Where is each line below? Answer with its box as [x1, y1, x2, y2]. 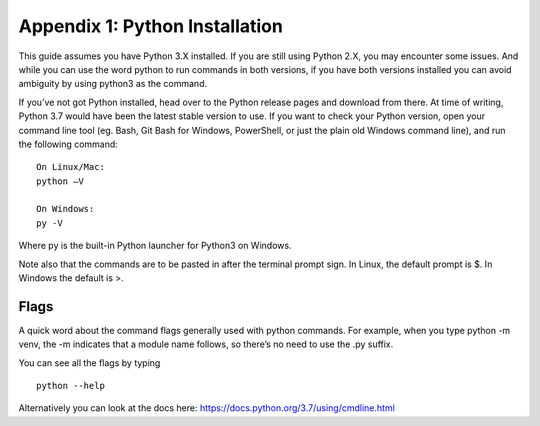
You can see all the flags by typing [18, 356, 161, 369]
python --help [36, 380, 105, 392]
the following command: [18, 138, 119, 150]
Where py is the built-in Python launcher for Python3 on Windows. [18, 240, 292, 252]
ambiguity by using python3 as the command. [18, 78, 208, 90]
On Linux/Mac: [36, 161, 105, 173]
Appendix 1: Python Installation [18, 15, 284, 37]
